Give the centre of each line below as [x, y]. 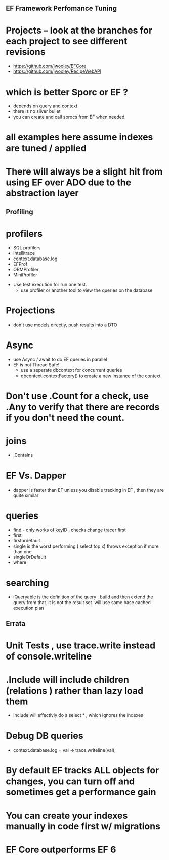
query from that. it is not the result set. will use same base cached [82, 602]
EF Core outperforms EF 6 [61, 850]
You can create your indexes [67, 815]
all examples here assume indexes [79, 137]
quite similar [26, 495]
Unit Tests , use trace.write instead [81, 646]
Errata [16, 624]
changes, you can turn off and [70, 781]
